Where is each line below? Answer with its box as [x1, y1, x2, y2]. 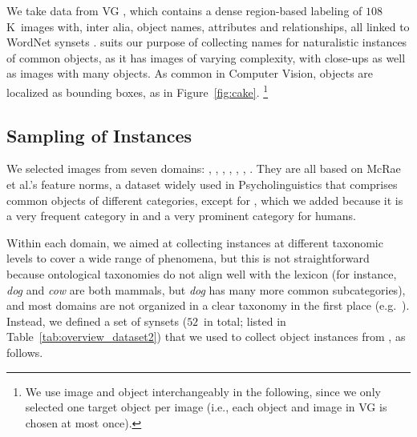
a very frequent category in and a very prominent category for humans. [6, 207, 356, 224]
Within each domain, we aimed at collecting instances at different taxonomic [6, 234, 383, 251]
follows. [6, 343, 43, 360]
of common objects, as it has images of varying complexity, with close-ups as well [6, 49, 406, 66]
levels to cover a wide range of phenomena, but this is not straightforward [6, 250, 370, 267]
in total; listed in [204, 312, 286, 329]
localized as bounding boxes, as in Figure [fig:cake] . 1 [6, 81, 269, 100]
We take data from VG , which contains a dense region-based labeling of [6, 2, 362, 18]
